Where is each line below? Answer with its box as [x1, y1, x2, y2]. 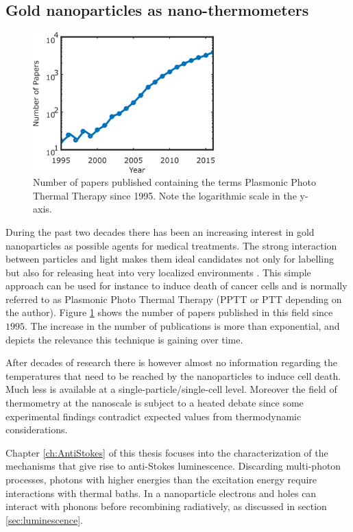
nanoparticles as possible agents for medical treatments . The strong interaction [5, 238, 337, 252]
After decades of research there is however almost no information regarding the [5, 355, 337, 370]
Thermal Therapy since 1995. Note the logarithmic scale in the [33, 188, 297, 202]
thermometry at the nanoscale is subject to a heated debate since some [5, 396, 304, 410]
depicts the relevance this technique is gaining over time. [5, 332, 243, 346]
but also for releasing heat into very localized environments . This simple [5, 265, 311, 279]
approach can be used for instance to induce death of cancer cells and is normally [5, 278, 348, 293]
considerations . [5, 422, 68, 437]
